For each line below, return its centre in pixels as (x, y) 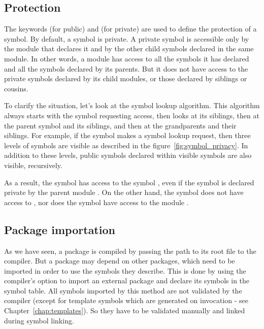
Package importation (60, 229)
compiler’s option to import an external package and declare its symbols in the (127, 281)
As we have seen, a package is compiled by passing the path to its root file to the (130, 251)
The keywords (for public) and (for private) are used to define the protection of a (130, 29)
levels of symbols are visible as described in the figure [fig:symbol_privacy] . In (126, 145)
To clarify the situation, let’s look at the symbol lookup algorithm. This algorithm (132, 105)
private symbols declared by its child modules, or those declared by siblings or (126, 78)
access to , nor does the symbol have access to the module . (96, 202)
